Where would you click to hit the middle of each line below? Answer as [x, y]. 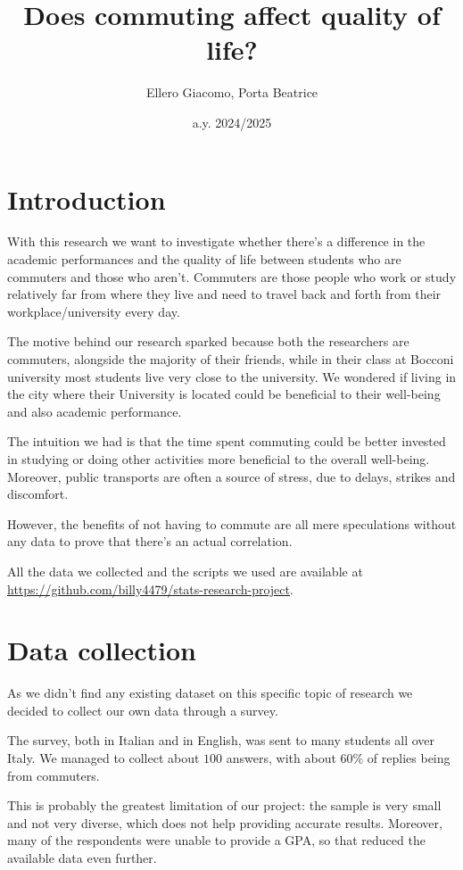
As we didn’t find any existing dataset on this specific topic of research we [210, 693]
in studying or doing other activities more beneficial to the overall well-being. [219, 458]
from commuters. [54, 775]
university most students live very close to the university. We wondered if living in [232, 376]
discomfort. [38, 494]
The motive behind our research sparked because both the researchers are [208, 341]
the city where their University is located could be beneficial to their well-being [224, 394]
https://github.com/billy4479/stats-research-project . [150, 588]
